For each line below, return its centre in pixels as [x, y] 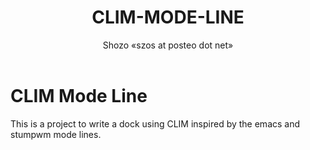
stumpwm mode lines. [56, 134]
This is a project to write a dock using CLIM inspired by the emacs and [155, 123]
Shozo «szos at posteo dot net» [168, 45]
